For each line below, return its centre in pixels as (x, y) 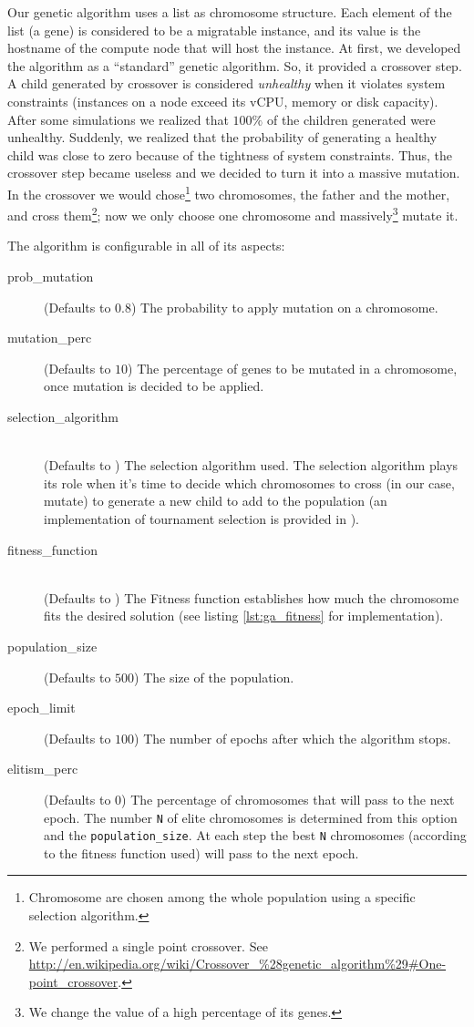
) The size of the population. (214, 677)
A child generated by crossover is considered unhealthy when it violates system (227, 83)
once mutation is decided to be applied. (154, 386)
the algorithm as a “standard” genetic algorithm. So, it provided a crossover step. (235, 65)
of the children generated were (351, 119)
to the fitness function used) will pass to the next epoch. (201, 852)
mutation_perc (50, 338)
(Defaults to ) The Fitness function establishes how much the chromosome (252, 597)
